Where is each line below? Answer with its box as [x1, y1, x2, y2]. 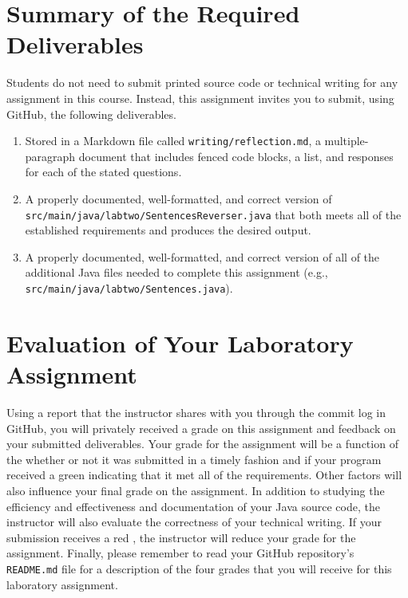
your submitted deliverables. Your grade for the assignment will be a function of [6, 435, 398, 452]
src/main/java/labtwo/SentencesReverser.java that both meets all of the [25, 206, 402, 222]
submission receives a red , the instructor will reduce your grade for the [6, 529, 356, 545]
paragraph [25, 148, 76, 164]
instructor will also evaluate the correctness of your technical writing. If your [6, 513, 382, 530]
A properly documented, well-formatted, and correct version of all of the [25, 248, 380, 265]
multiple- [324, 132, 369, 149]
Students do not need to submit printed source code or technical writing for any [6, 74, 398, 91]
